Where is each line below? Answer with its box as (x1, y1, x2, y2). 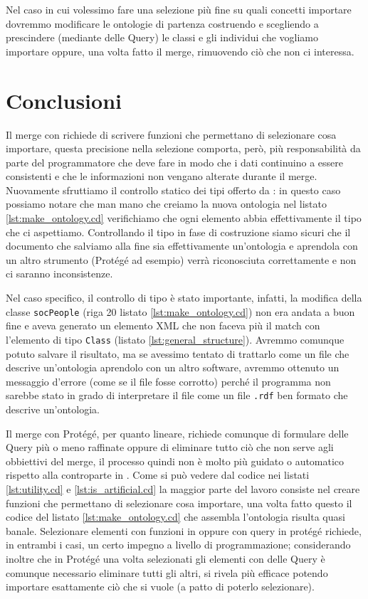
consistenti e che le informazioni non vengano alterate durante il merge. (6, 169, 317, 184)
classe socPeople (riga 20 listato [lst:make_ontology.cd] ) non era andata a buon (6, 304, 355, 319)
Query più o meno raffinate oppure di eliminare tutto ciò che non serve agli (6, 440, 334, 455)
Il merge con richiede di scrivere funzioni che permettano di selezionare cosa (6, 127, 337, 142)
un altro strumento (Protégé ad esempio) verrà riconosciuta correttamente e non (6, 252, 357, 267)
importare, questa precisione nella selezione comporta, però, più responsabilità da (6, 141, 361, 156)
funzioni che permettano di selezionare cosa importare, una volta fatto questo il (6, 495, 352, 510)
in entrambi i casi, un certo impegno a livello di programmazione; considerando (6, 537, 351, 552)
